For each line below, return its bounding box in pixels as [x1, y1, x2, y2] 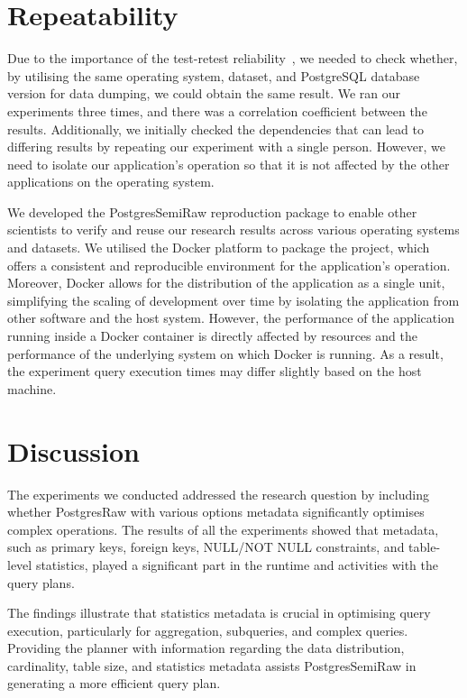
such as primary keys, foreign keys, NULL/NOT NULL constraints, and [7, 537, 405, 556]
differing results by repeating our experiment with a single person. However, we [7, 137, 445, 156]
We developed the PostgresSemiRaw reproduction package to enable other [7, 202, 417, 221]
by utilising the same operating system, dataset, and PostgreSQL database [7, 66, 420, 85]
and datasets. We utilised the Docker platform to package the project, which [7, 238, 430, 257]
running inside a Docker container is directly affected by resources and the [7, 326, 417, 345]
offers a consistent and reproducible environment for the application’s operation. [7, 255, 451, 274]
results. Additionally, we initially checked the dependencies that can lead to [7, 119, 424, 138]
